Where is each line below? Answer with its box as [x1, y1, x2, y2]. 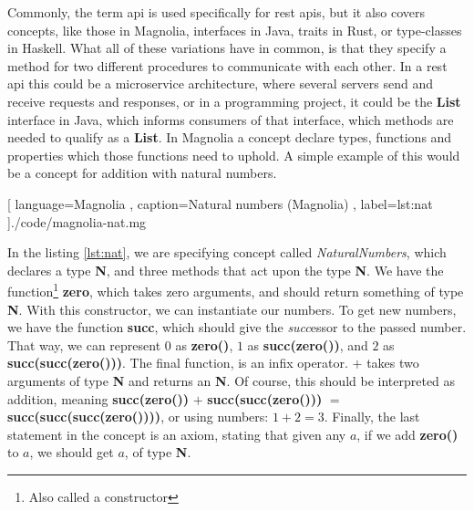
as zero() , [175, 335, 233, 354]
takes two [366, 353, 419, 372]
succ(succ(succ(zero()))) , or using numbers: [7, 407, 269, 426]
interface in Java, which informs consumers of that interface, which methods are [7, 109, 454, 129]
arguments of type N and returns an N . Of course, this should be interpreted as [7, 370, 456, 390]
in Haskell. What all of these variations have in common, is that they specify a [7, 38, 447, 57]
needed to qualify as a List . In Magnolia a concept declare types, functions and [7, 128, 452, 147]
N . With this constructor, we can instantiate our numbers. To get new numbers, [7, 299, 457, 318]
